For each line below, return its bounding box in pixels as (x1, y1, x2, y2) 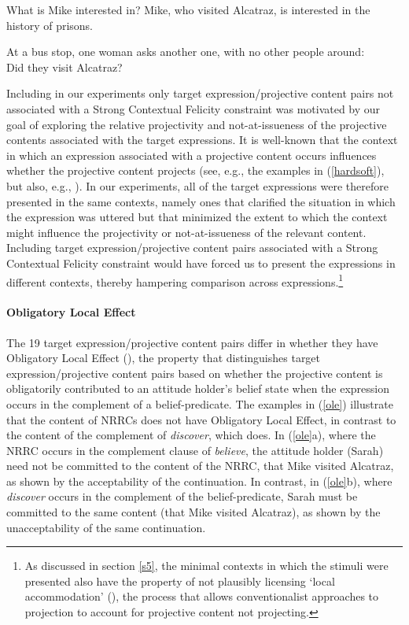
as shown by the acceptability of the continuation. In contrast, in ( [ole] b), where (6, 472, 392, 489)
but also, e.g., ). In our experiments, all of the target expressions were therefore (6, 177, 389, 194)
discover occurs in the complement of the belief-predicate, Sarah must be (6, 488, 358, 505)
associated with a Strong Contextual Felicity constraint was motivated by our (6, 100, 381, 116)
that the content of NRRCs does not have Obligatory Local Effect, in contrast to (6, 411, 396, 427)
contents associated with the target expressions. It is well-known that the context (6, 131, 398, 148)
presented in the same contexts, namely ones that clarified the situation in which (6, 193, 396, 209)
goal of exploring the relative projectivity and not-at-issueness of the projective (6, 116, 387, 132)
